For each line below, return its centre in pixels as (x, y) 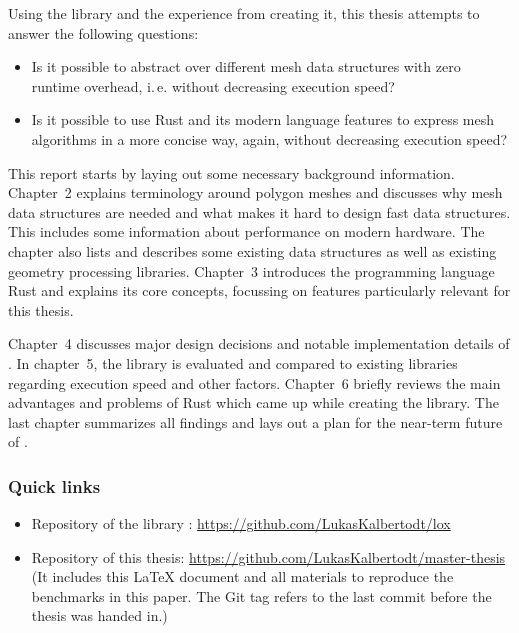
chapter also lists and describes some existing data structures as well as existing (252, 250)
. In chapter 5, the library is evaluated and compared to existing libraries (233, 362)
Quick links (54, 485)
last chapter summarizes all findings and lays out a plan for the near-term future (255, 421)
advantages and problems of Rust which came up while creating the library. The (253, 402)
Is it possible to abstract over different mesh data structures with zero (246, 66)
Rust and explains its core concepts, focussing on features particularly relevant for (259, 290)
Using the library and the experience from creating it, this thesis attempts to (244, 13)
